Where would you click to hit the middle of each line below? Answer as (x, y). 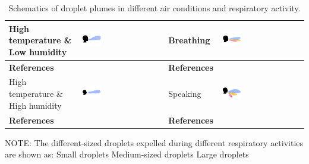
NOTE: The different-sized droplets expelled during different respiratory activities (154, 142)
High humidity (35, 105)
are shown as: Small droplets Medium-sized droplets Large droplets (127, 154)
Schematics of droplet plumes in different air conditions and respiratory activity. (154, 8)
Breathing (189, 40)
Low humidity (38, 51)
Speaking (185, 94)
